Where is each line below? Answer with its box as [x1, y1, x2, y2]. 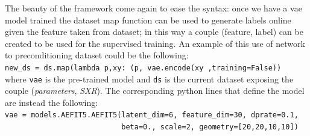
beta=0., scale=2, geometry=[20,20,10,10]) [121, 123, 299, 132]
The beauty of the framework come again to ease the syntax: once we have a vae [5, 2, 302, 14]
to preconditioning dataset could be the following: [5, 49, 189, 61]
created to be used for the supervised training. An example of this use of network [5, 37, 305, 49]
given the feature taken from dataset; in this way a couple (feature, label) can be [5, 25, 303, 38]
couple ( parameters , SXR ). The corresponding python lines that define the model [5, 84, 305, 97]
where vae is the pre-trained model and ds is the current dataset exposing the [5, 72, 294, 85]
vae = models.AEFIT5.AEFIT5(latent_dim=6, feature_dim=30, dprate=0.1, [5, 111, 299, 120]
